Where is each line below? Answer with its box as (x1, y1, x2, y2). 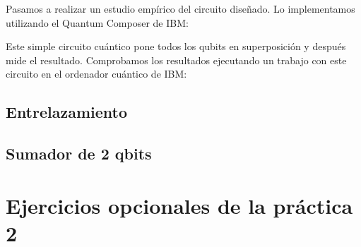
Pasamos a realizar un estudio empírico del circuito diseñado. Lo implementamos (6, 1, 355, 16)
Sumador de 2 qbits (6, 143, 152, 164)
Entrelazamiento (6, 101, 128, 123)
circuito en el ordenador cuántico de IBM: (6, 66, 187, 81)
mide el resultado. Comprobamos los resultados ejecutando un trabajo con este (6, 52, 347, 67)
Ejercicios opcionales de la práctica (6, 191, 353, 219)
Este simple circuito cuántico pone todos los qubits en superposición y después (6, 39, 346, 54)
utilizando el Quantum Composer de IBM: (6, 15, 189, 30)
